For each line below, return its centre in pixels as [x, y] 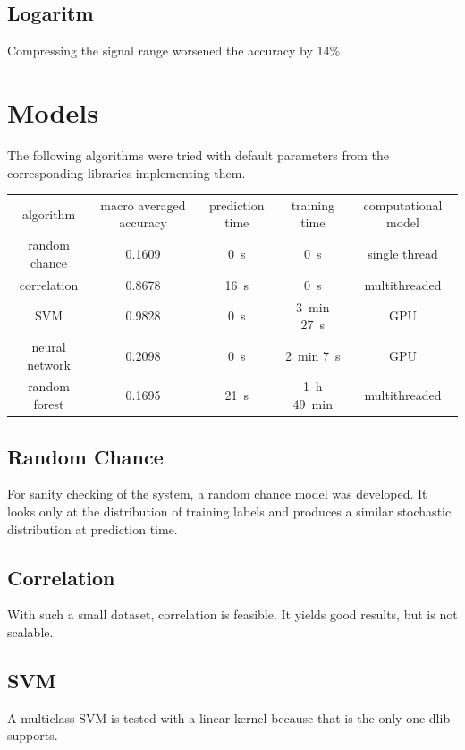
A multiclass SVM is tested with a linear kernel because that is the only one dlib [229, 717]
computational [403, 205]
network [49, 364]
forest [49, 404]
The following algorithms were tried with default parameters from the [198, 154]
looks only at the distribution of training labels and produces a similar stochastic [229, 511]
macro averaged [143, 205]
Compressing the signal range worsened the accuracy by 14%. [176, 51]
